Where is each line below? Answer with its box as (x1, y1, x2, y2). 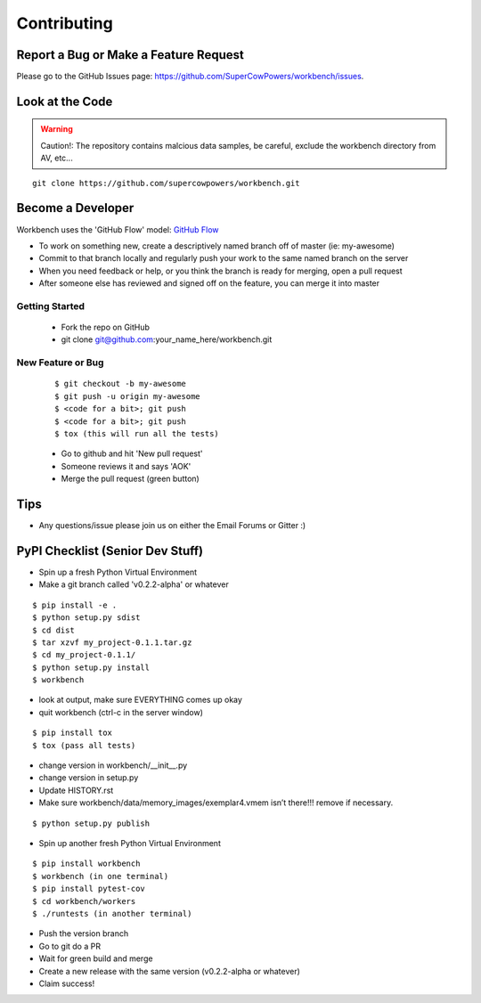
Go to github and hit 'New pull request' (61, 448, 204, 459)
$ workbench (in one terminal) (32, 871, 169, 881)
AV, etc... (40, 152, 73, 164)
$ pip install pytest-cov (32, 884, 146, 894)
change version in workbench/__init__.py (38, 760, 188, 771)
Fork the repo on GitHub (61, 322, 151, 333)
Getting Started (16, 299, 85, 312)
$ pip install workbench (32, 859, 141, 868)
